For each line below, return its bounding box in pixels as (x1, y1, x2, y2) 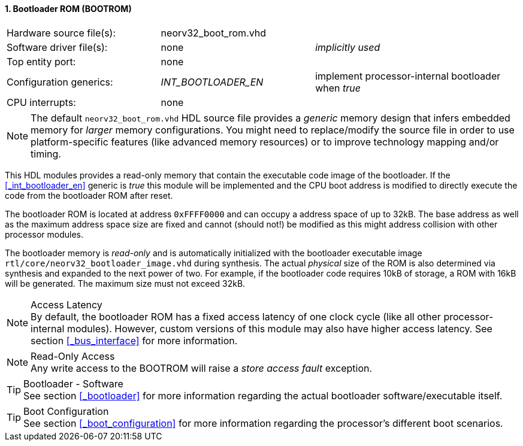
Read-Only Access (31, 350, 115, 362)
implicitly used (315, 41, 380, 53)
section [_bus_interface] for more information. (31, 334, 238, 347)
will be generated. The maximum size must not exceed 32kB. (5, 278, 246, 289)
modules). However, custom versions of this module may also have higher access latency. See (66, 322, 492, 335)
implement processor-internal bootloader (315, 69, 501, 82)
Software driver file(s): (7, 41, 108, 53)
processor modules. (5, 229, 84, 239)
